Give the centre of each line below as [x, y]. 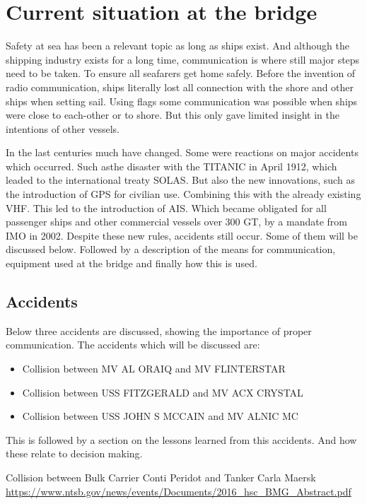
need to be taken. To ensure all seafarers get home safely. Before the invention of [181, 73]
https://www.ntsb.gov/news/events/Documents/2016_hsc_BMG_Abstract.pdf [179, 491]
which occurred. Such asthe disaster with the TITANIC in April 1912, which [171, 166]
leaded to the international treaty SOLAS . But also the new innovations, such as [180, 180]
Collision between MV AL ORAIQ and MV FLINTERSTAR [154, 369]
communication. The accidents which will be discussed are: [133, 345]
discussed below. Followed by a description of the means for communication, [171, 249]
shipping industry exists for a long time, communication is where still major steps [183, 59]
